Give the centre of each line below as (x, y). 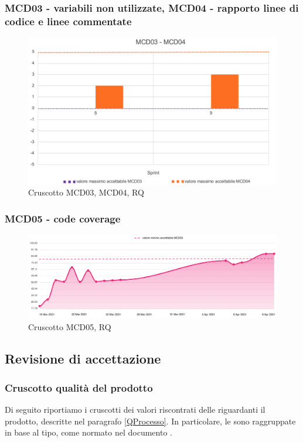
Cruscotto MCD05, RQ (70, 327)
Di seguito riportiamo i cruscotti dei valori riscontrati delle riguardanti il (135, 409)
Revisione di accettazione (83, 359)
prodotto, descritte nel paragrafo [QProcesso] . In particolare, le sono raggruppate (150, 421)
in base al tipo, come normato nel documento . (88, 432)
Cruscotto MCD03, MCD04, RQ (86, 192)
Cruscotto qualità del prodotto (79, 387)
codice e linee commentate (68, 21)
